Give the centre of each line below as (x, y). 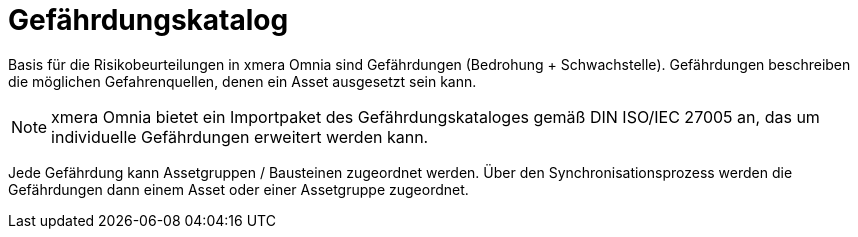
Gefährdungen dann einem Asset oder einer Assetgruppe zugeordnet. (238, 189)
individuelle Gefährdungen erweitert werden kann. (240, 136)
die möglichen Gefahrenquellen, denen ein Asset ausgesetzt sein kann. (242, 81)
